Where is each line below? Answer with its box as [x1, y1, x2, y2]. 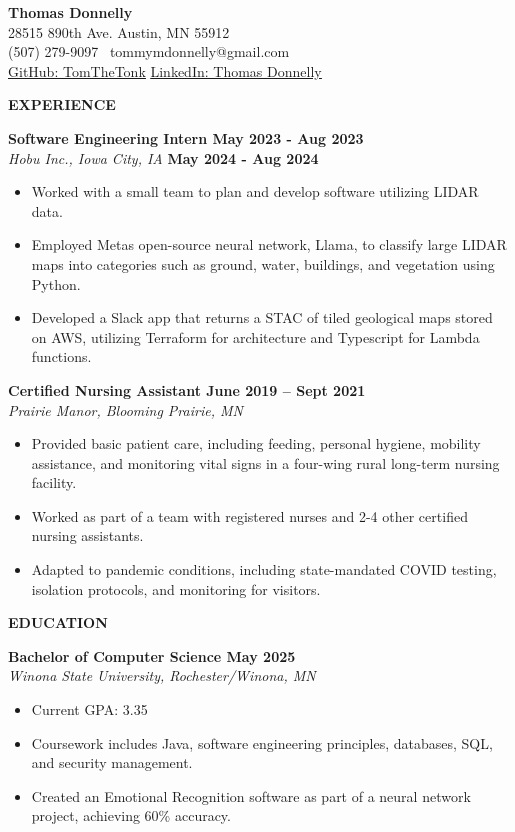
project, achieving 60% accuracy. [31, 805, 231, 826]
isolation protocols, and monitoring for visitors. [31, 578, 321, 599]
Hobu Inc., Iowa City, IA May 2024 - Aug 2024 [8, 147, 319, 168]
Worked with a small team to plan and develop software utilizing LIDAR [31, 181, 479, 202]
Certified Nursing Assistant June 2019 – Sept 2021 [8, 379, 366, 400]
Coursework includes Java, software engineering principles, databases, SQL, [31, 732, 493, 753]
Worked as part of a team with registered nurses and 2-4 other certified [31, 505, 468, 526]
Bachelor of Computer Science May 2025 [8, 645, 296, 666]
